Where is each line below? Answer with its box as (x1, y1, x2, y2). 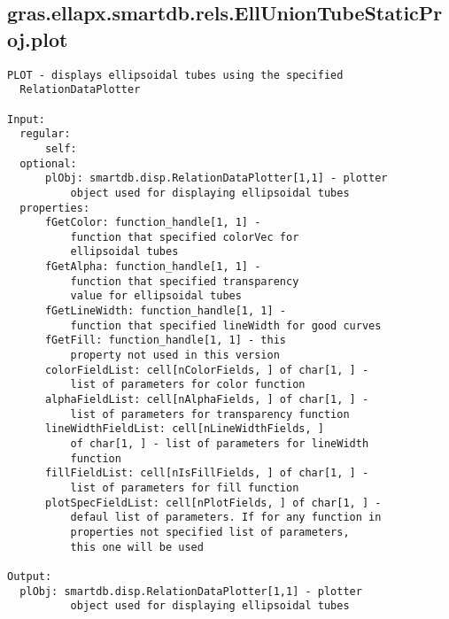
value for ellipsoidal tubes (70, 290, 242, 303)
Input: (7, 112, 45, 126)
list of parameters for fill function (70, 481, 299, 494)
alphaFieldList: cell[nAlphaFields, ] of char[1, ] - (44, 393, 369, 406)
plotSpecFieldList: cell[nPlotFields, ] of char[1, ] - (44, 496, 382, 509)
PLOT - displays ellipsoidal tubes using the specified (7, 68, 344, 81)
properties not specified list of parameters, (70, 525, 350, 538)
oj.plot (7, 25, 68, 52)
